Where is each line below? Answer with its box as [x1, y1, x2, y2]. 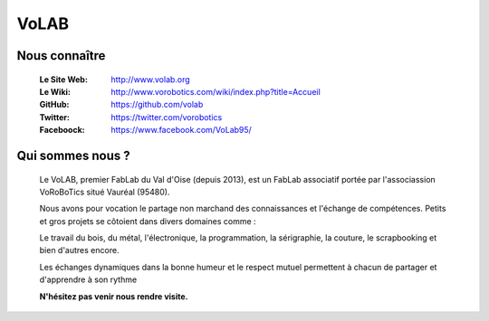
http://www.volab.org [110, 73, 190, 85]
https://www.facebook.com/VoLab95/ [110, 125, 253, 136]
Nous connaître [16, 48, 106, 63]
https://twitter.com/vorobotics [110, 111, 223, 122]
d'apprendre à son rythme [39, 274, 138, 285]
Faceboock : [39, 125, 85, 136]
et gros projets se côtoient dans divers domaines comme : [39, 215, 257, 226]
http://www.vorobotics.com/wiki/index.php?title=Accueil [110, 86, 321, 97]
